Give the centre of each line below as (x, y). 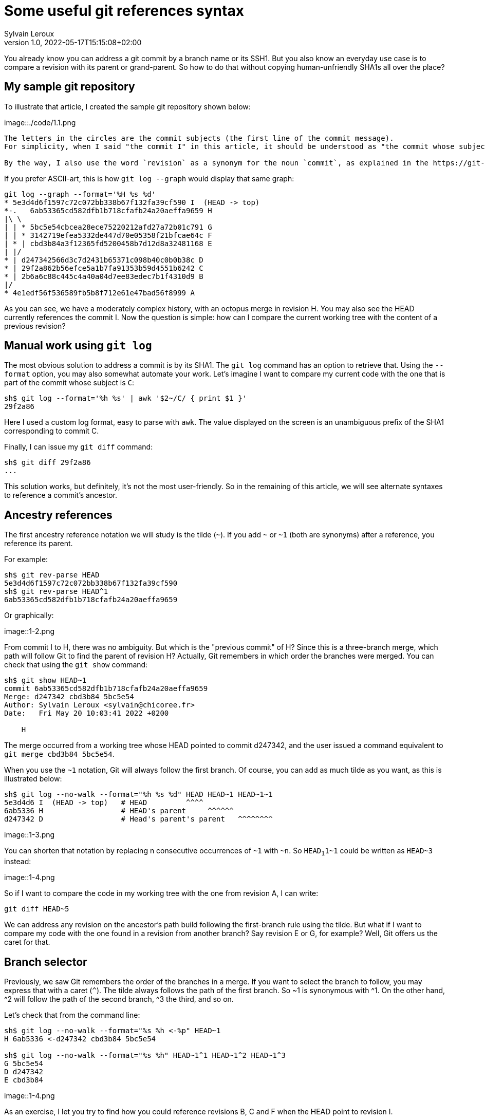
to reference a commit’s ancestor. (61, 495)
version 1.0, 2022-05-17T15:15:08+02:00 (73, 42)
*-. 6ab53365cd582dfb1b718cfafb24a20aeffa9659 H (108, 210)
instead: (18, 862)
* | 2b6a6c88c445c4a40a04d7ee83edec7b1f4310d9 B (104, 276)
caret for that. (27, 942)
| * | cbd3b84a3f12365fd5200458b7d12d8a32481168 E (108, 243)
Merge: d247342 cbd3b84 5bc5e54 (69, 697)
